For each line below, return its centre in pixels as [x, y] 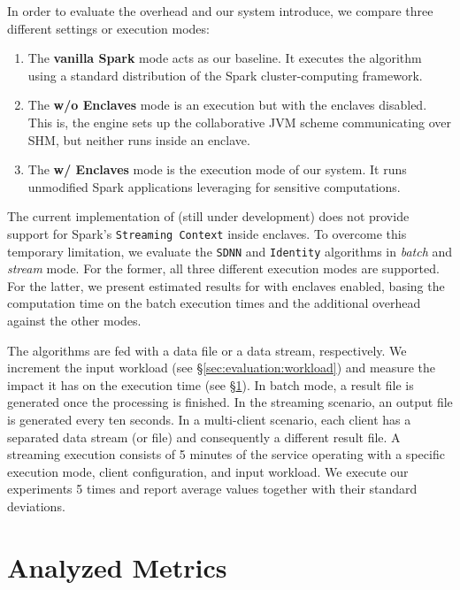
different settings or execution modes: [108, 28]
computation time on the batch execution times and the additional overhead [214, 303]
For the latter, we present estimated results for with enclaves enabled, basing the [226, 285]
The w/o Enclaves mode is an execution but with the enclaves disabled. [227, 105]
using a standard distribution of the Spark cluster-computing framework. [225, 75]
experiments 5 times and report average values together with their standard [212, 489]
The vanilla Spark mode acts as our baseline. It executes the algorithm [225, 58]
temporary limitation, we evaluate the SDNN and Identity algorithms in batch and [230, 251]
